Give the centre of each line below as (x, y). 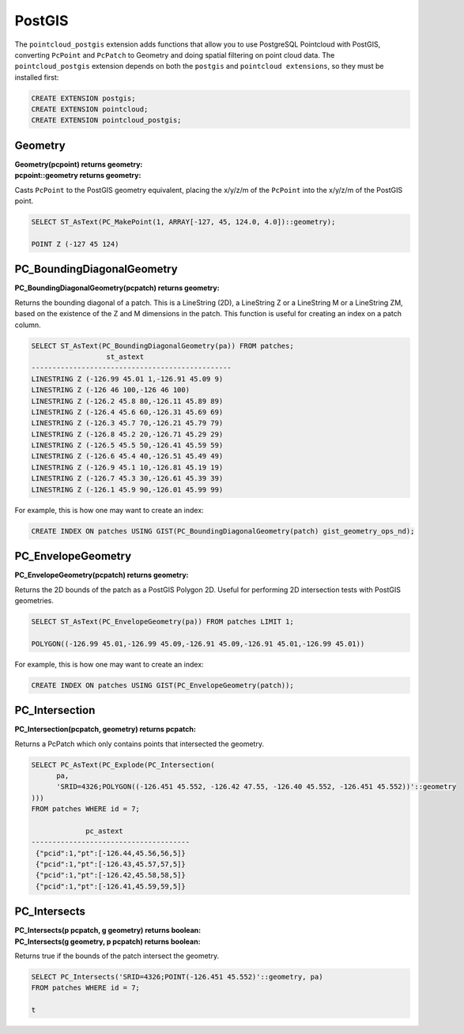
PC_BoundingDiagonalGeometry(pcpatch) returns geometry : (117, 288)
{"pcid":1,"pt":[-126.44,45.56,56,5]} (111, 853)
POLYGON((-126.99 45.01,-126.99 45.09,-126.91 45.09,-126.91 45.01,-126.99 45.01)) (198, 643)
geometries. (34, 600)
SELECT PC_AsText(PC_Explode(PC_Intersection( (123, 764)
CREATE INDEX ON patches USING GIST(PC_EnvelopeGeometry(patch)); (162, 685)
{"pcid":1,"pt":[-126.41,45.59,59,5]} (111, 886)
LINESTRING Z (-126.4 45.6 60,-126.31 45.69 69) (127, 412)
